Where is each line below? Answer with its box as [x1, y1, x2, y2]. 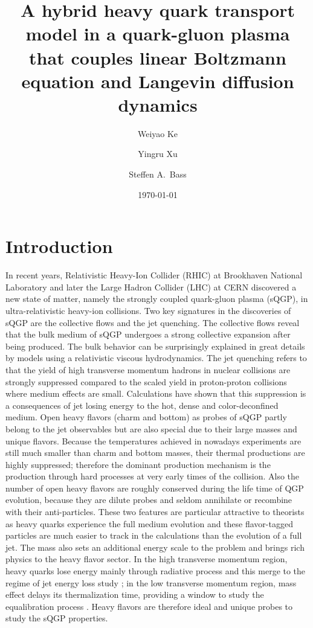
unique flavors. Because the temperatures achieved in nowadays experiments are [5, 434, 302, 447]
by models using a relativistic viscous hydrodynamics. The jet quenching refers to [5, 351, 307, 364]
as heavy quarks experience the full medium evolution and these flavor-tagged [5, 517, 293, 530]
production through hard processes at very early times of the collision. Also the [5, 470, 300, 482]
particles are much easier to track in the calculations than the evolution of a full [5, 529, 302, 542]
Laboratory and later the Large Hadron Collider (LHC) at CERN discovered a [5, 280, 297, 293]
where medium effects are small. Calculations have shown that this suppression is [5, 387, 306, 400]
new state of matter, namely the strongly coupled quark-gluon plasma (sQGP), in [5, 292, 308, 305]
